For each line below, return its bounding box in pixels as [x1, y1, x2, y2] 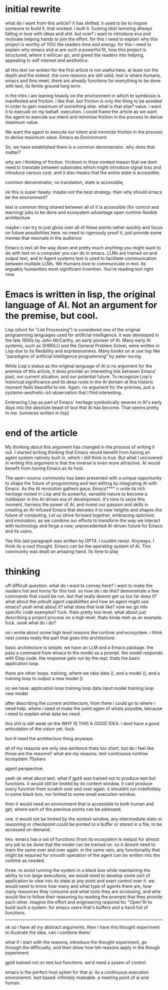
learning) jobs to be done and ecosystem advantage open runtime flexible [5, 209, 157, 215]
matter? [5, 149, 21, 155]
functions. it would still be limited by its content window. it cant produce [5, 780, 152, 786]
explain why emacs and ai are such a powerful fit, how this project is [5, 47, 146, 53]
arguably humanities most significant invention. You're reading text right [5, 266, 153, 272]
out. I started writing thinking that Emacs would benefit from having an [5, 449, 150, 455]
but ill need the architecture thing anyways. [5, 735, 94, 741]
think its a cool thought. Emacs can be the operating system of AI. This [5, 543, 151, 549]
